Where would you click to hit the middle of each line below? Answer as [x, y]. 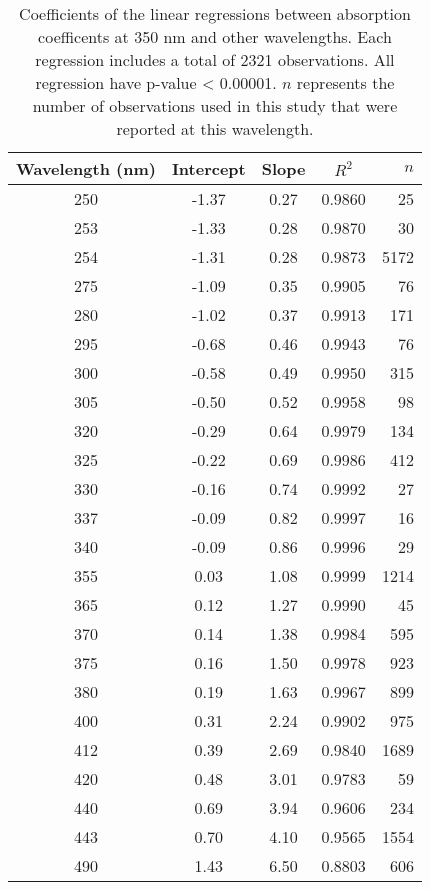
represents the [345, 82]
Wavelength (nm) [86, 168]
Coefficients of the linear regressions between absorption [215, 13]
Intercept [208, 168]
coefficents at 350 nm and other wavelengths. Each [215, 36]
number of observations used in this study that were [215, 105]
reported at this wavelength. [215, 128]
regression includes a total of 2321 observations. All [215, 59]
